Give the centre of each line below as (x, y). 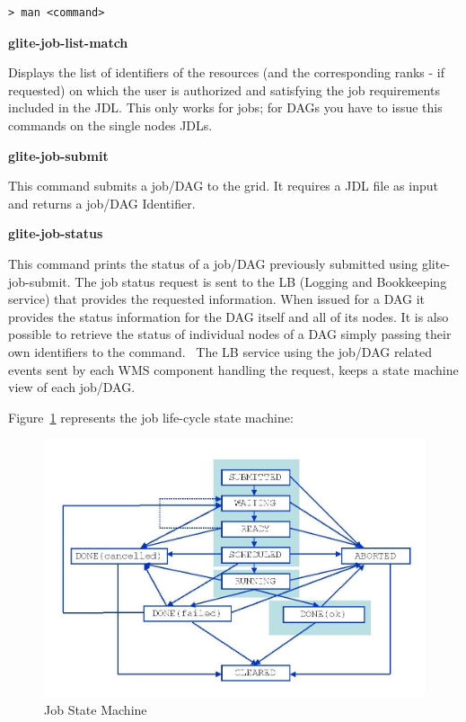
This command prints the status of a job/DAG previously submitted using (213, 263)
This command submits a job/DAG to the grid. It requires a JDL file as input (223, 186)
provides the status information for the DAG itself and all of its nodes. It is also (229, 316)
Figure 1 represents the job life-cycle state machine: (151, 417)
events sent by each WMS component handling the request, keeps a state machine (233, 369)
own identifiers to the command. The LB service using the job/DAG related (220, 351)
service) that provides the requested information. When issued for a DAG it (217, 299)
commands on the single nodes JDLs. (110, 125)
